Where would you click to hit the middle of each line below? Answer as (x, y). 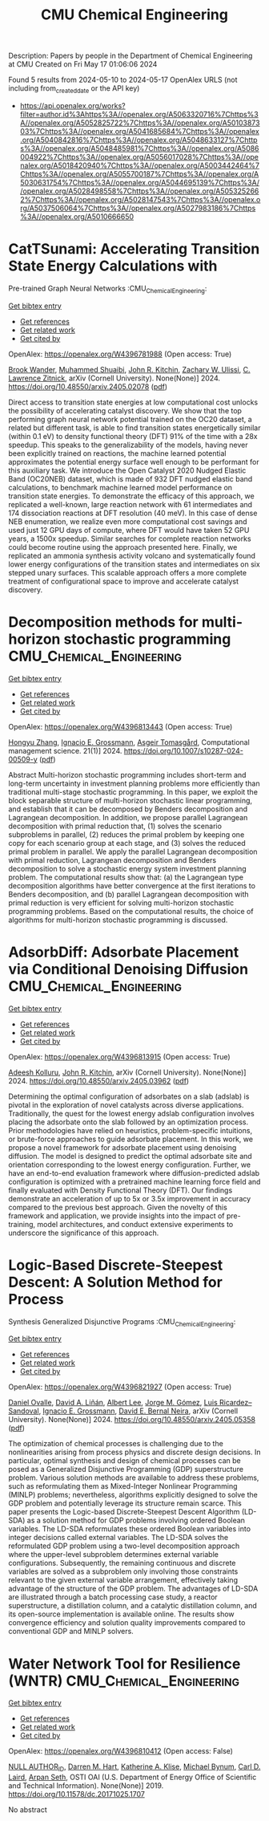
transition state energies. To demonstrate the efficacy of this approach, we (131, 496)
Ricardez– (235, 1403)
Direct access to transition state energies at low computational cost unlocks (133, 402)
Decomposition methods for (103, 622)
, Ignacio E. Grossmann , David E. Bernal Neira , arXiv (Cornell (139, 1411)
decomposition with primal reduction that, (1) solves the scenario (115, 826)
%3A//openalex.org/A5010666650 (77, 216)
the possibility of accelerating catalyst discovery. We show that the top (125, 410)
